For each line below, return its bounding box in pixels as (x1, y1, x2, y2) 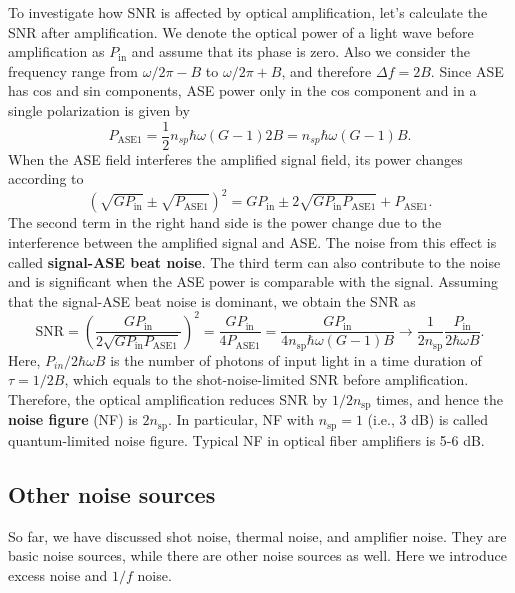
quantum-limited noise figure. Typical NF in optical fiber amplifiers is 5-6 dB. (8, 429, 485, 450)
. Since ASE (430, 60, 504, 81)
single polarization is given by (8, 99, 190, 120)
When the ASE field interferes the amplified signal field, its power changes (8, 148, 463, 169)
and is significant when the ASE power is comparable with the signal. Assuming (8, 271, 498, 292)
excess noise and (8, 564, 108, 585)
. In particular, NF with (167, 409, 315, 430)
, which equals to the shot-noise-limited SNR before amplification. (64, 369, 469, 390)
